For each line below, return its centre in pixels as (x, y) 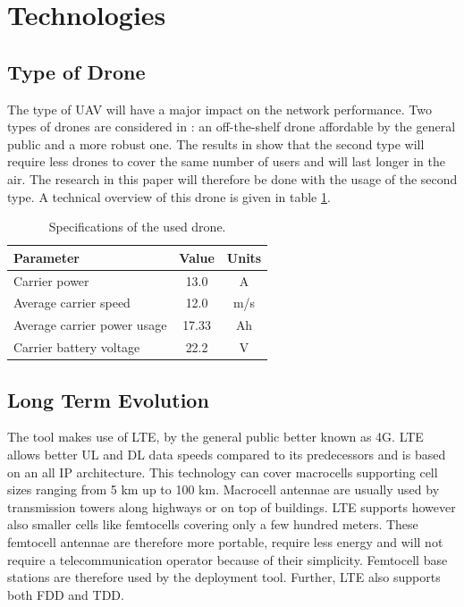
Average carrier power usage (90, 325)
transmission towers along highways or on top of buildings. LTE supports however (232, 506)
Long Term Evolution (108, 399)
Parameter (46, 257)
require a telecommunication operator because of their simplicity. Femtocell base (228, 559)
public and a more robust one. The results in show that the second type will (216, 143)
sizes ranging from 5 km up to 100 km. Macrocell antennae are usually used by (224, 489)
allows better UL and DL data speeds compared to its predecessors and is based (227, 454)
